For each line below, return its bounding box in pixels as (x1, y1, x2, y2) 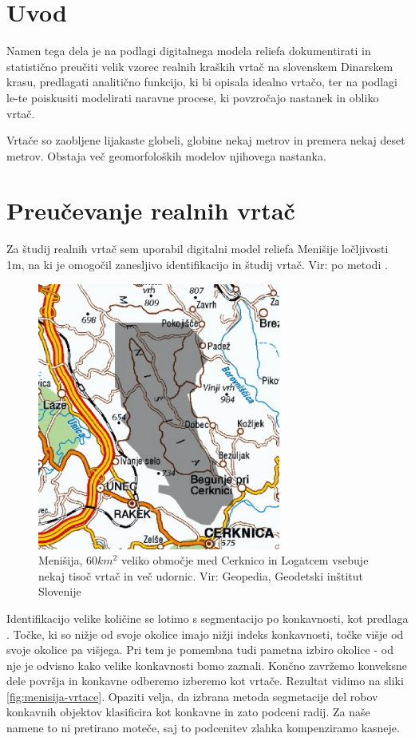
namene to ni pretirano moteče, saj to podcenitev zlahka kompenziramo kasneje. (6, 719, 400, 736)
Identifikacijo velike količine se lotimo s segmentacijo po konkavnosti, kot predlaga (6, 609, 409, 626)
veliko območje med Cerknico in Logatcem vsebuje (121, 552, 369, 569)
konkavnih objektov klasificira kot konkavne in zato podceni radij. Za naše (6, 703, 370, 720)
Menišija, (38, 552, 83, 569)
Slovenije (38, 583, 81, 600)
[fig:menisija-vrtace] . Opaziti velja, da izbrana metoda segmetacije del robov (6, 688, 378, 704)
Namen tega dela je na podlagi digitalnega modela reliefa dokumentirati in (6, 42, 371, 59)
